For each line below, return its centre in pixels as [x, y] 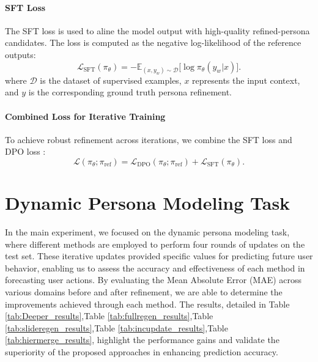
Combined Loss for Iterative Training [85, 116]
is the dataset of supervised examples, [111, 80]
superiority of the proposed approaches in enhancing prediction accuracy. [142, 352]
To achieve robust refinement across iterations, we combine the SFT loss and [149, 139]
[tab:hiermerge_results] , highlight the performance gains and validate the [142, 340]
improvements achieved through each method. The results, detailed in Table [147, 304]
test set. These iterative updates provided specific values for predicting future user [159, 256]
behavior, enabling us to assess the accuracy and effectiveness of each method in [155, 268]
